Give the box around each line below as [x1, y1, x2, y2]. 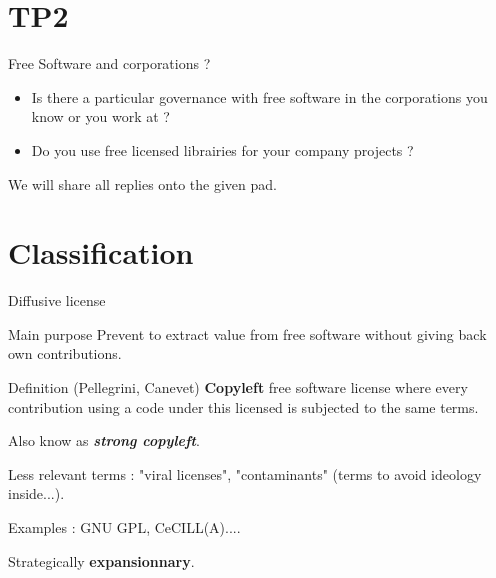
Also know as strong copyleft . [8, 430, 200, 451]
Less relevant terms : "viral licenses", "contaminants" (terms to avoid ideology [8, 463, 482, 484]
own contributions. [8, 343, 122, 364]
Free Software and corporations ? [8, 53, 211, 74]
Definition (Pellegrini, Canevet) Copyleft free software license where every [8, 377, 468, 397]
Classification [8, 232, 194, 273]
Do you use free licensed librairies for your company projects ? [31, 139, 414, 160]
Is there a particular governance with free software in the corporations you [31, 86, 488, 107]
